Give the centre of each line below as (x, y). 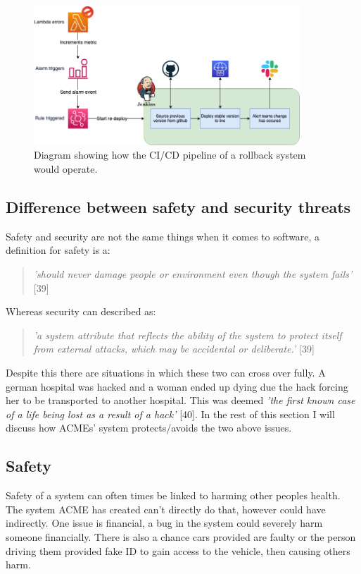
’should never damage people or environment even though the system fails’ (193, 274)
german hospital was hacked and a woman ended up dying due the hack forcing (177, 386)
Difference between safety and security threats (178, 207)
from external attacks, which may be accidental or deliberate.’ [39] (174, 349)
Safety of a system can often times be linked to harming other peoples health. (173, 495)
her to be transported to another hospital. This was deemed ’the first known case (180, 400)
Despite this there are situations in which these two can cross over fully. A (166, 373)
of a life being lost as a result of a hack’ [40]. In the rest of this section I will (170, 414)
